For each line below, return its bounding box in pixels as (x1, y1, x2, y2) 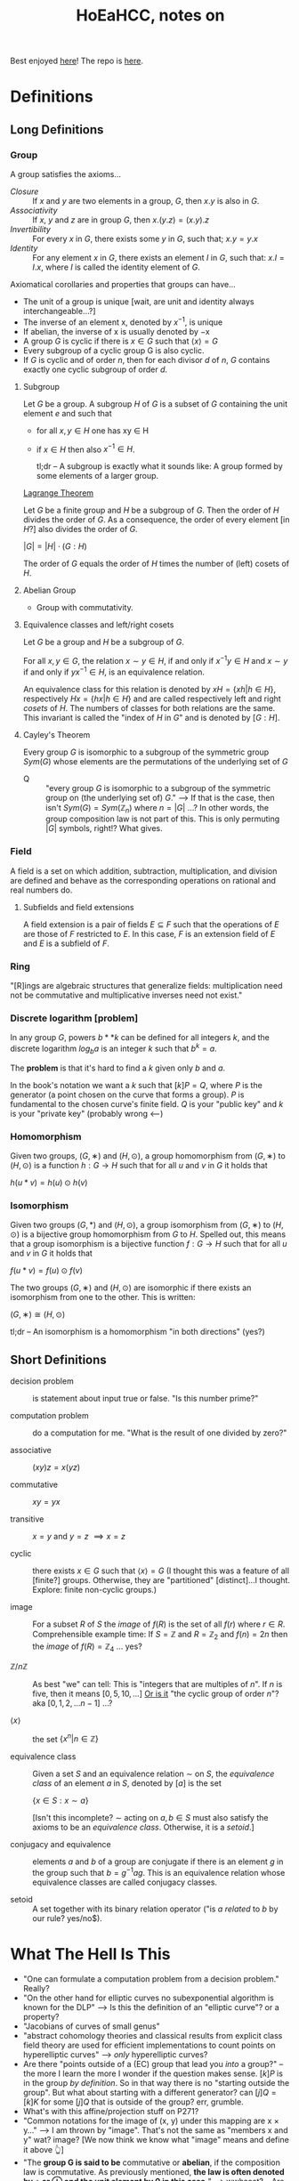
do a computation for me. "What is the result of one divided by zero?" (32, 1427, 287, 1438)
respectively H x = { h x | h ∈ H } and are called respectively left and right (22, 693, 281, 704)
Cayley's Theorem (22, 729, 91, 739)
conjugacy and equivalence (10, 1839, 112, 1850)
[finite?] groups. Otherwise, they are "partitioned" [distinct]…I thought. (32, 1575, 290, 1586)
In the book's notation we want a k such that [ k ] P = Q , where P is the (10, 1079, 263, 1090)
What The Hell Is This (10, 1944, 172, 1965)
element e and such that (22, 408, 112, 418)
